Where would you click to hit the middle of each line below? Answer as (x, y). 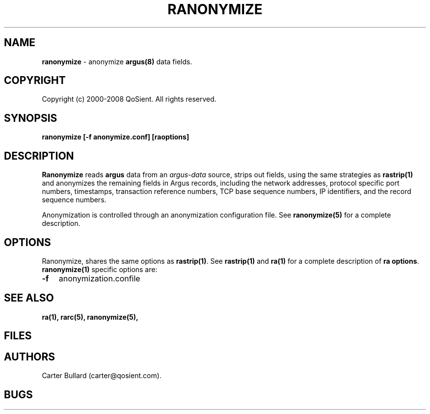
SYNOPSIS (31, 118)
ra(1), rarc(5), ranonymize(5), (90, 317)
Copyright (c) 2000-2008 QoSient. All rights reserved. (129, 99)
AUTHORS (30, 357)
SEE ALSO (29, 298)
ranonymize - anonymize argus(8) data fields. (117, 61)
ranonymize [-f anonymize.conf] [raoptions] (116, 137)
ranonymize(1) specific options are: (100, 269)
